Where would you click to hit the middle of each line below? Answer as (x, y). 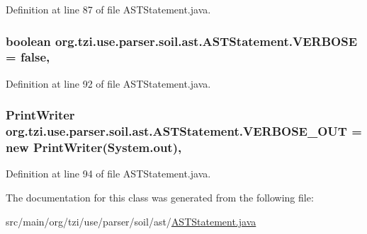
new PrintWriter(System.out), (94, 147)
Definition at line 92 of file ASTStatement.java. (108, 83)
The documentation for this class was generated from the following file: (160, 197)
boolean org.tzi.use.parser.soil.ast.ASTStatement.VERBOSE (181, 41)
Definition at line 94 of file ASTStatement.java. (108, 174)
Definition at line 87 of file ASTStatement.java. (108, 9)
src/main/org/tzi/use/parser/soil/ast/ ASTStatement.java (131, 221)
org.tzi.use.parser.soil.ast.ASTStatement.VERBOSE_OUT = (184, 131)
